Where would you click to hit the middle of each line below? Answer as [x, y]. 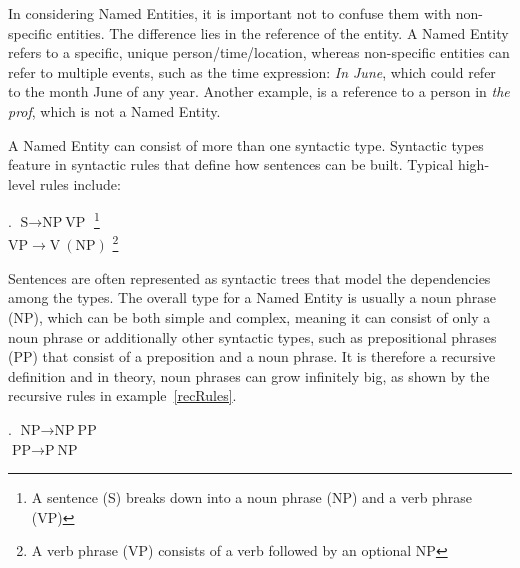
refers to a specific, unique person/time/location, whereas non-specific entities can [259, 52]
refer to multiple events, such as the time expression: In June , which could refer [252, 71]
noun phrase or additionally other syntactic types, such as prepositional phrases [252, 336]
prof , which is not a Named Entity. [114, 110]
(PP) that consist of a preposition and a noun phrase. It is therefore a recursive [252, 356]
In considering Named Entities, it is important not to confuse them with [230, 13]
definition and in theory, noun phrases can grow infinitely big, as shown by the [249, 375]
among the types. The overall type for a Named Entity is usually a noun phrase [252, 297]
